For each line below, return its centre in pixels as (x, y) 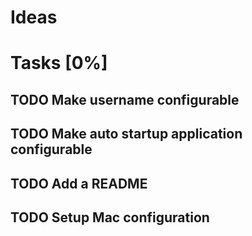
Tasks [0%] (59, 63)
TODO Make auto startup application (126, 134)
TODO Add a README (79, 183)
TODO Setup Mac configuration (110, 217)
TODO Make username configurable (125, 99)
